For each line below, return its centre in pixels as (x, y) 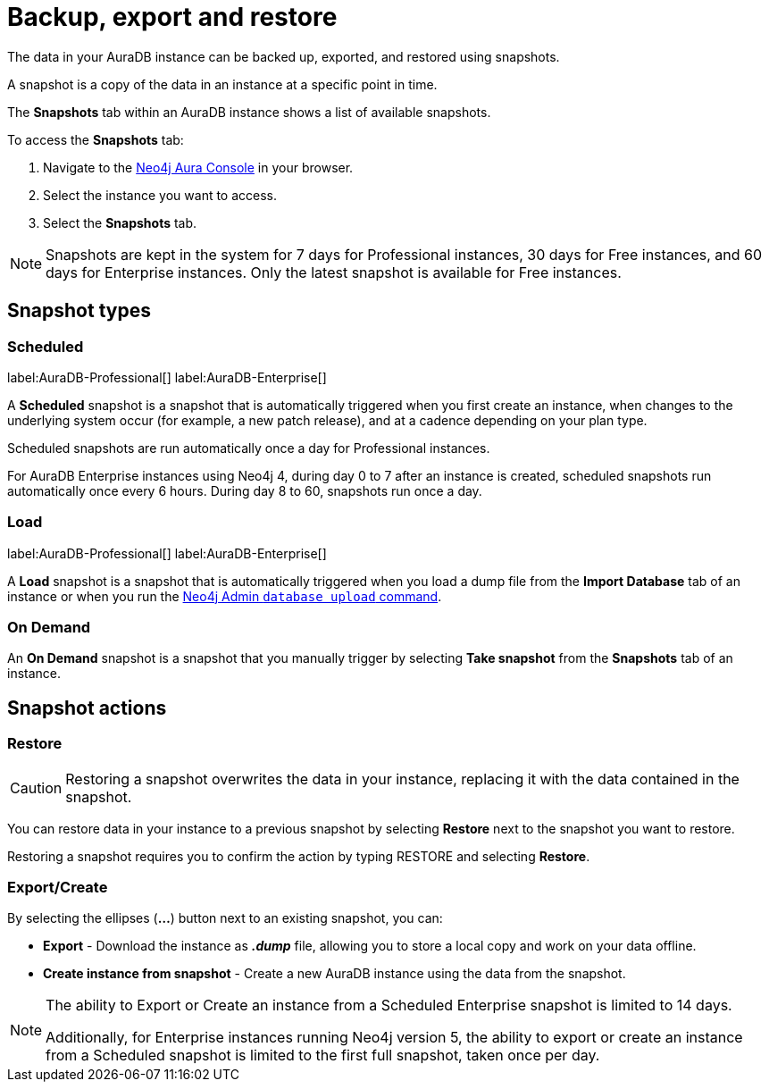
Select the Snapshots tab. (120, 222)
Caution (36, 787)
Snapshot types (79, 311)
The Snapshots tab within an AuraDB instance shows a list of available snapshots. (249, 112)
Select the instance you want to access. (160, 195)
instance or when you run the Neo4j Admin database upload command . (225, 596)
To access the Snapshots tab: (96, 139)
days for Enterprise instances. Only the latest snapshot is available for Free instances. (334, 272)
